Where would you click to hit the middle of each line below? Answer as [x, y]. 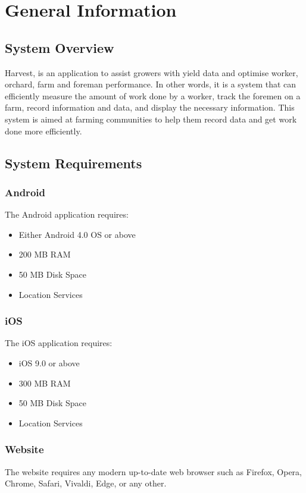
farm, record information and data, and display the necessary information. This [150, 107]
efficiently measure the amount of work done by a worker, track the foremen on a [153, 95]
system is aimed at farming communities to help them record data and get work [151, 119]
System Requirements [74, 163]
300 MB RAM [45, 383]
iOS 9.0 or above [49, 362]
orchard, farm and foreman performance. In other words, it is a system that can [151, 84]
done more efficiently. [43, 131]
